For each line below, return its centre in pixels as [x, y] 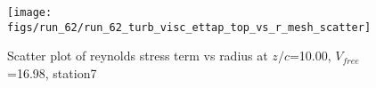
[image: [30, 12]
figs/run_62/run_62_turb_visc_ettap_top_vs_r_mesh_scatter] [189, 27]
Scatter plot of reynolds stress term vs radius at [138, 56]
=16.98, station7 [52, 72]
